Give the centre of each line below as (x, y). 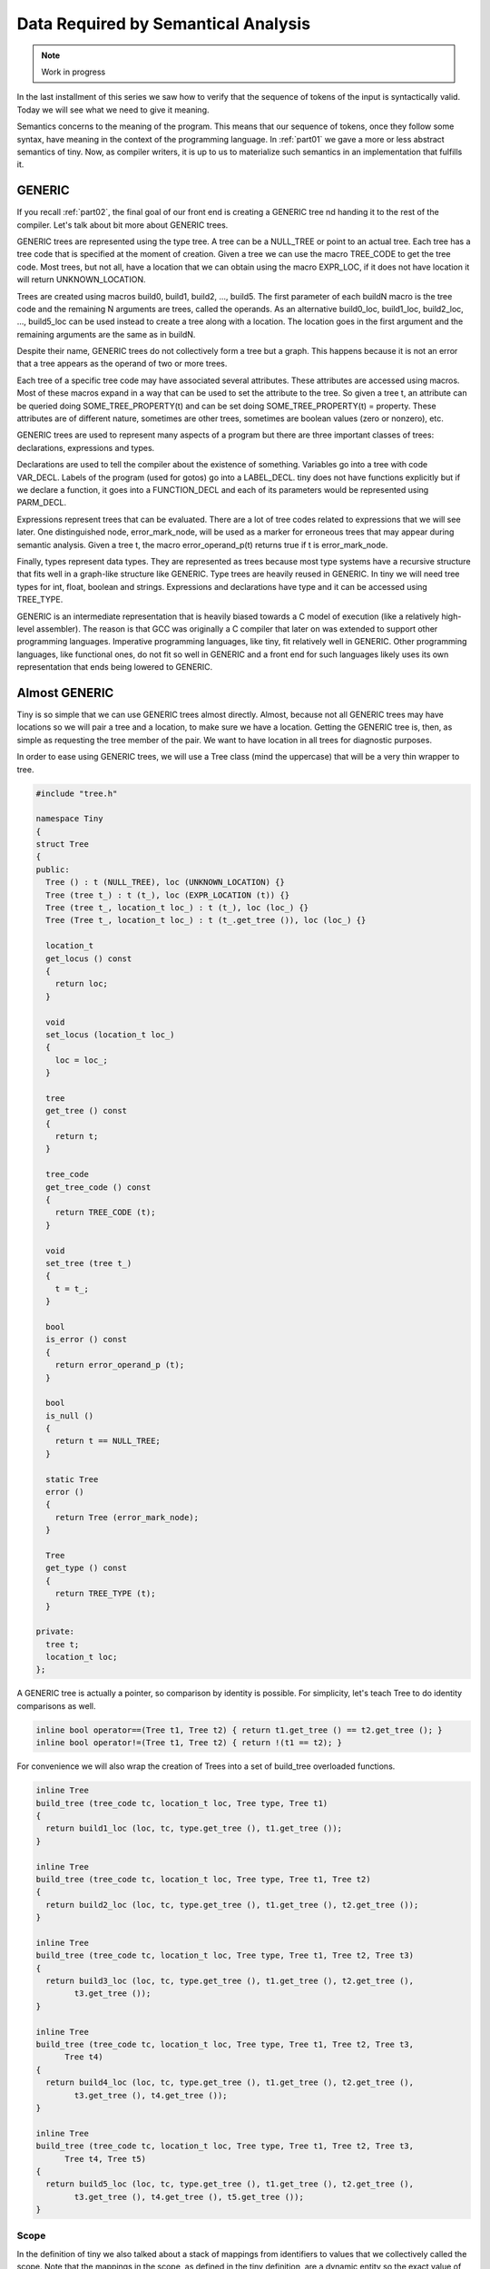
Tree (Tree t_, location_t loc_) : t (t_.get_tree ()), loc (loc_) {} (206, 920)
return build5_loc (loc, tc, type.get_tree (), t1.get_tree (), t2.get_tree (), (230, 2184)
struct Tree (63, 845)
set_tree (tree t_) (89, 1263)
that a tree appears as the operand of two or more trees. (122, 364)
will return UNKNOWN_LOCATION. (81, 280)
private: (55, 1632)
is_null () (70, 1415)
